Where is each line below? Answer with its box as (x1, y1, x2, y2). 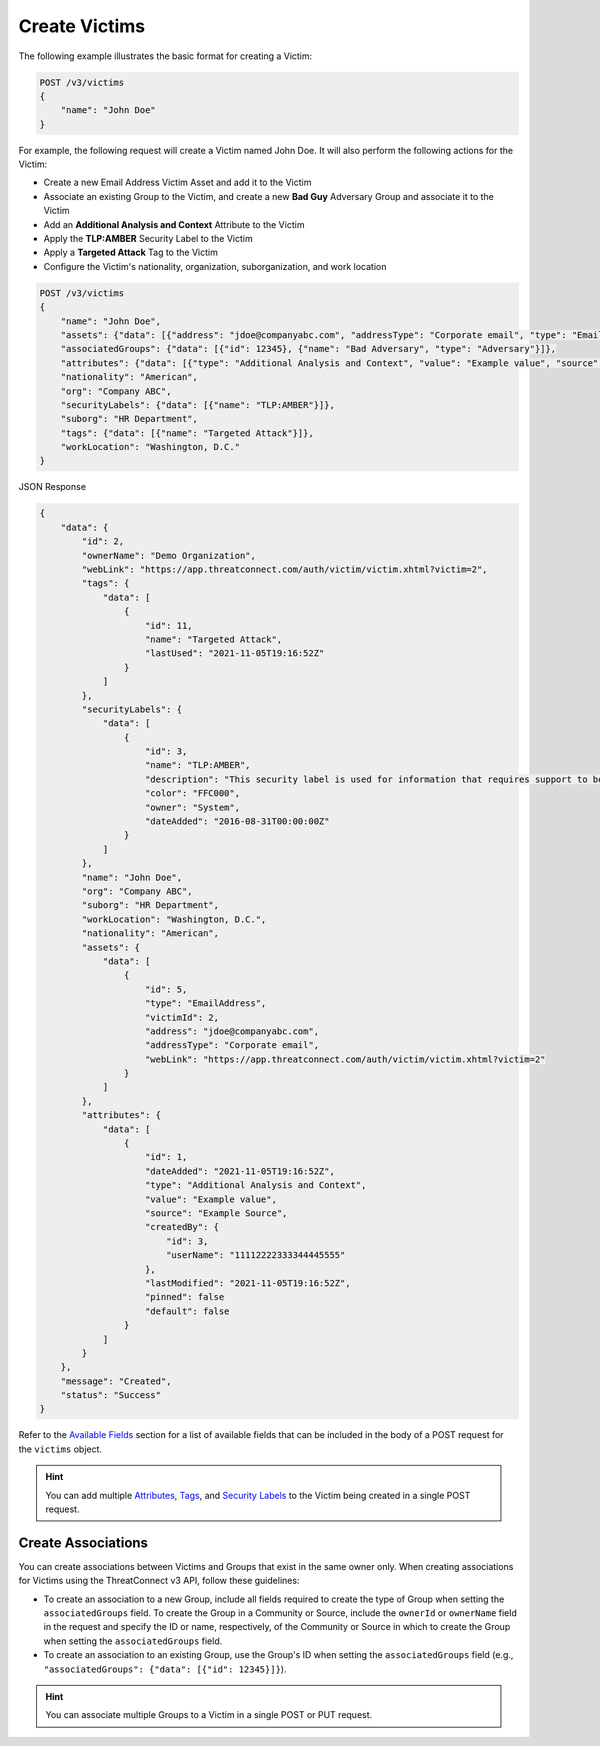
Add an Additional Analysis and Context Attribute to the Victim (43, 218, 305, 230)
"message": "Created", (60, 1375, 172, 1387)
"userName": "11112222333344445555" (165, 1250, 346, 1261)
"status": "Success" (60, 1390, 162, 1401)
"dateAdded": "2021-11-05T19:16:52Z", (145, 1165, 335, 1177)
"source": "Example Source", (145, 1207, 288, 1219)
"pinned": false (145, 1291, 225, 1303)
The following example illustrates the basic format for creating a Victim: (18, 50, 313, 62)
